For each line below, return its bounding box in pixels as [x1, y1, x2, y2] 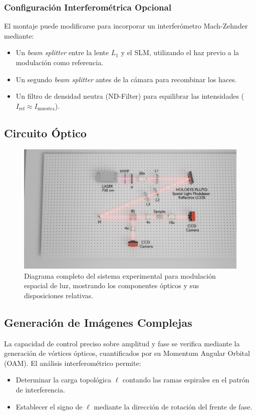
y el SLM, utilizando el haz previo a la [121, 47, 239, 58]
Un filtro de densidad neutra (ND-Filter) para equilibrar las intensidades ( [16, 91, 244, 101]
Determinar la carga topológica [16, 374, 111, 385]
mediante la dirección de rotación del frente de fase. [94, 401, 252, 411]
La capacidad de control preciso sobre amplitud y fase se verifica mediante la [4, 338, 240, 348]
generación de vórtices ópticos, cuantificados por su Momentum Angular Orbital [4, 348, 250, 358]
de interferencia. [16, 384, 65, 395]
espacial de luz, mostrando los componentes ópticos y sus [24, 280, 199, 291]
